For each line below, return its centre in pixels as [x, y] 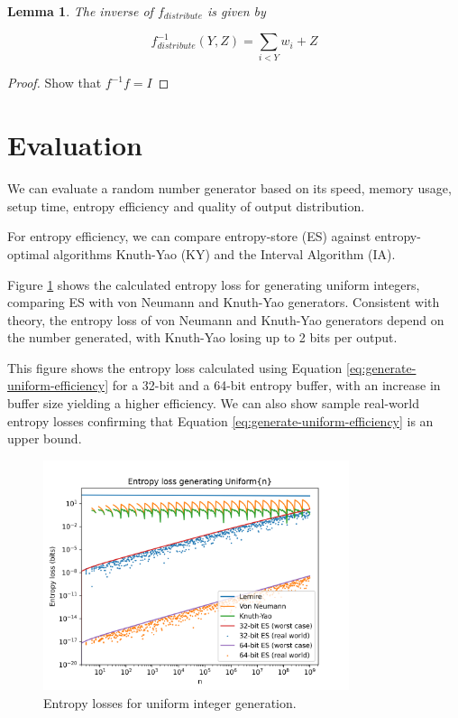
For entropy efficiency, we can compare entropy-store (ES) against [189, 236]
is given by [237, 11]
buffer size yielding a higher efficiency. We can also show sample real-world [213, 403]
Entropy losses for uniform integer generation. [170, 702]
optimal [28, 253]
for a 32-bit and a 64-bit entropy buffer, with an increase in [276, 385]
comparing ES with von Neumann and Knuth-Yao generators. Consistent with [224, 302]
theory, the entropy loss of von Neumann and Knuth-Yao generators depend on [226, 319]
